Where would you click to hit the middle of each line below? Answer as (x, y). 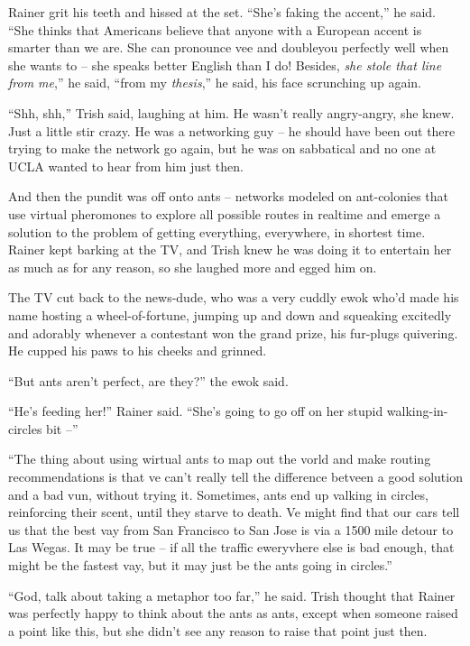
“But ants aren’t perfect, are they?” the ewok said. (148, 380)
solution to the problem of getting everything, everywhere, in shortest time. (217, 231)
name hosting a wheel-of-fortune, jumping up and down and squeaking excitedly (230, 314)
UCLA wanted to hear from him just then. (126, 166)
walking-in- (417, 411)
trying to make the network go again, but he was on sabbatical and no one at (222, 148)
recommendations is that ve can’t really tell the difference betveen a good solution (235, 477)
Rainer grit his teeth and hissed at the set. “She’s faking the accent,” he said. (222, 12)
